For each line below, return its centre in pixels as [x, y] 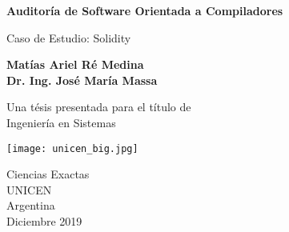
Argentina [31, 205]
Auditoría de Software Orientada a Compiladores [145, 10]
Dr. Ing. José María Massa [82, 80]
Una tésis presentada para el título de [99, 107]
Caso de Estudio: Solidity [69, 37]
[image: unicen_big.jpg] [72, 148]
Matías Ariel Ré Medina [75, 64]
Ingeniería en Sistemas [61, 122]
